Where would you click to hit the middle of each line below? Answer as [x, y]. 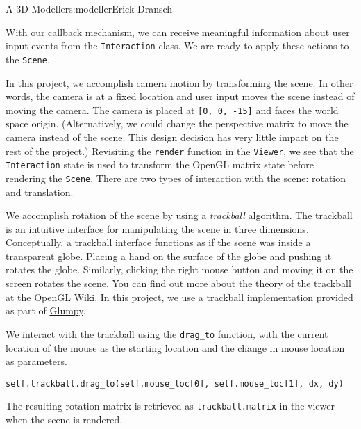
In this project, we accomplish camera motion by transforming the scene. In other [179, 82]
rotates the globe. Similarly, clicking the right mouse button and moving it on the [179, 269]
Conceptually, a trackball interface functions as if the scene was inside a [158, 242]
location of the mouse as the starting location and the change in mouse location [175, 347]
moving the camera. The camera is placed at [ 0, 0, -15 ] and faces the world [172, 110]
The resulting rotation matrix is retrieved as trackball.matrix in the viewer [170, 406]
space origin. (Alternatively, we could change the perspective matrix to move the [177, 123]
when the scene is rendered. [64, 419]
